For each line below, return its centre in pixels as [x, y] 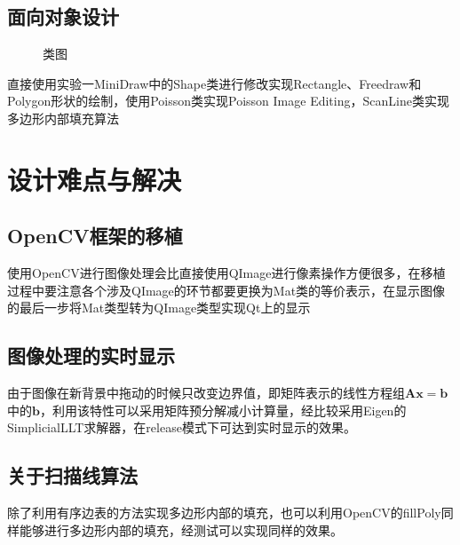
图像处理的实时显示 [91, 355]
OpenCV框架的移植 [95, 236]
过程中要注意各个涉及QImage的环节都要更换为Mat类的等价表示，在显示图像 [226, 290]
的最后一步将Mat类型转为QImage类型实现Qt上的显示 [159, 308]
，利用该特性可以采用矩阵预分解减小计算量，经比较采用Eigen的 [223, 410]
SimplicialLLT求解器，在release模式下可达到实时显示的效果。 [182, 427]
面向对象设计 [63, 16]
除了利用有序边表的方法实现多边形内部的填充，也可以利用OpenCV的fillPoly [224, 513]
